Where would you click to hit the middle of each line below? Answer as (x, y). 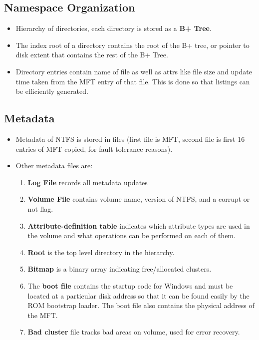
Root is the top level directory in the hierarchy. (101, 252)
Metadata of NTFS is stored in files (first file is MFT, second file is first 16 (130, 139)
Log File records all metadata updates (88, 182)
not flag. (40, 208)
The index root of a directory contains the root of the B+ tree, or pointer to (132, 45)
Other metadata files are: (54, 166)
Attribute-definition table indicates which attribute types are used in (139, 225)
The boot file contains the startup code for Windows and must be (130, 285)
